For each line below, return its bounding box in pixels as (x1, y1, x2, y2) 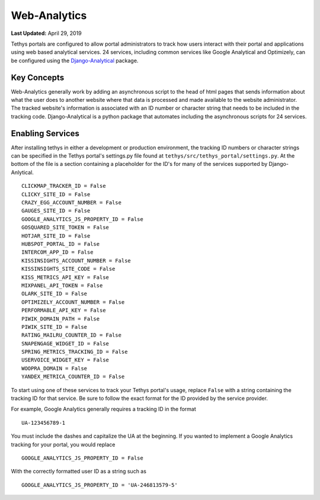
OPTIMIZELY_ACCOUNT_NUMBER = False (21, 299, 125, 305)
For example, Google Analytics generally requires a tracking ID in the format (11, 406, 196, 413)
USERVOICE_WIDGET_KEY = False (21, 357, 110, 364)
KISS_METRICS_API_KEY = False (21, 274, 110, 281)
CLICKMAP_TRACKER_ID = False (21, 182, 106, 190)
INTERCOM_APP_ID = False (21, 249, 94, 256)
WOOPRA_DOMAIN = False (21, 365, 88, 371)
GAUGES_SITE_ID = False (21, 207, 91, 214)
